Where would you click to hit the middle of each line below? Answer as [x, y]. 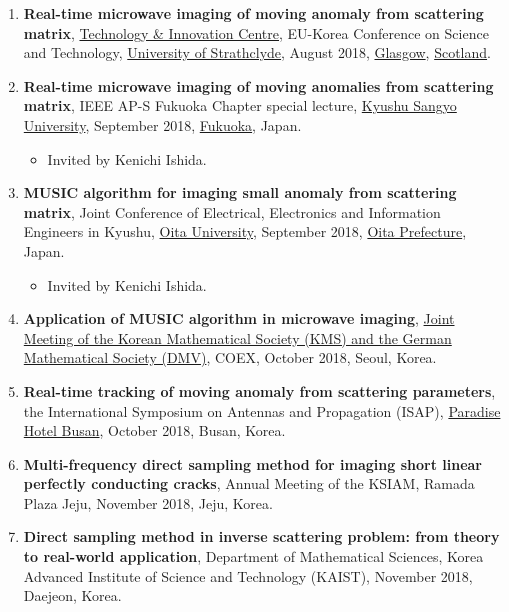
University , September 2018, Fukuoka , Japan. [162, 124]
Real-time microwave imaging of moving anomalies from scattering [258, 85]
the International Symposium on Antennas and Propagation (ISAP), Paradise [262, 410]
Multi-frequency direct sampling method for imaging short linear [252, 463]
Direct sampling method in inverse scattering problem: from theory [261, 536]
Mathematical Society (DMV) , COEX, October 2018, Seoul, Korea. [230, 357]
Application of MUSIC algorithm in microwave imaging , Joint [239, 318]
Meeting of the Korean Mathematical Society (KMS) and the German [237, 337]
